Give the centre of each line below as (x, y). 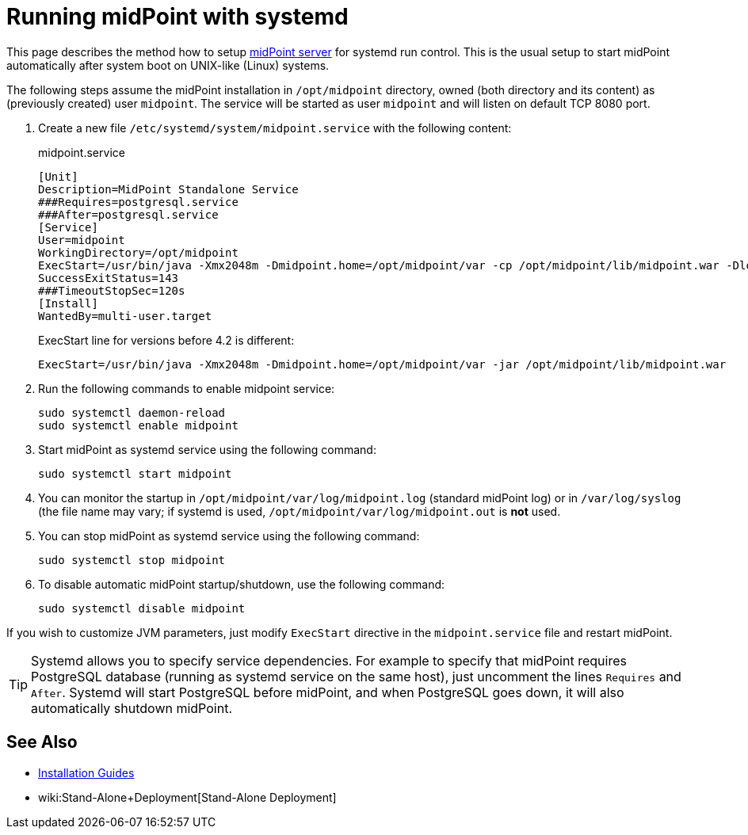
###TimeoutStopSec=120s (112, 290)
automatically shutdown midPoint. (132, 708)
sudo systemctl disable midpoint (142, 608)
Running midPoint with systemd (177, 17)
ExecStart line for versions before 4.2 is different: (166, 340)
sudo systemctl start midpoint (135, 473)
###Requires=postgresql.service (138, 202)
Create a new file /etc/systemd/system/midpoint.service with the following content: (275, 128)
